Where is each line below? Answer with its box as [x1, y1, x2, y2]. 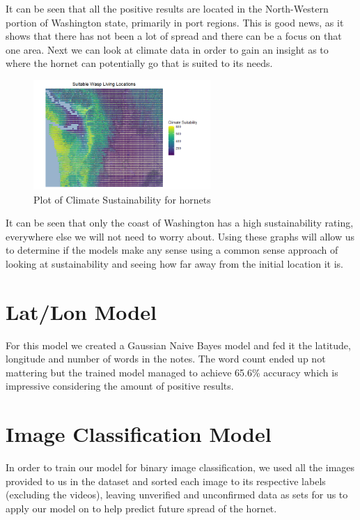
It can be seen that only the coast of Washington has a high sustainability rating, [6, 215, 354, 230]
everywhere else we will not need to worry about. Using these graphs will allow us [6, 229, 355, 243]
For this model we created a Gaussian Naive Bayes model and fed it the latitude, [6, 337, 351, 352]
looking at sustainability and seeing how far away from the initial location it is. [6, 256, 343, 270]
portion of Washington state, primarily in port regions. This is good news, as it [6, 15, 344, 29]
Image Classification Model [6, 420, 272, 448]
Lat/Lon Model [6, 297, 157, 326]
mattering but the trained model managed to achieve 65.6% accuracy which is [6, 365, 338, 379]
